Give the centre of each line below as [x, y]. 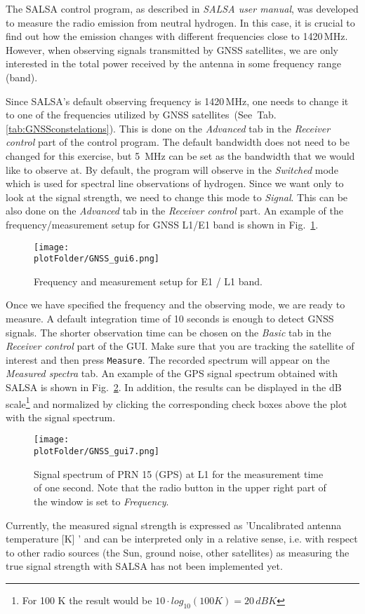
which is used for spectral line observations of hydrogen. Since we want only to [175, 183]
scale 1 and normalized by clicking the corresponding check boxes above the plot [177, 402]
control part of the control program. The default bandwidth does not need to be [178, 142]
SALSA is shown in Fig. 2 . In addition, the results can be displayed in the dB [174, 387]
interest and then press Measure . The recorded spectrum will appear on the [168, 359]
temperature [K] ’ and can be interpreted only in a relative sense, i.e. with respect [182, 539]
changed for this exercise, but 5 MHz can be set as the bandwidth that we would [180, 155]
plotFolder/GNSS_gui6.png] [97, 259]
